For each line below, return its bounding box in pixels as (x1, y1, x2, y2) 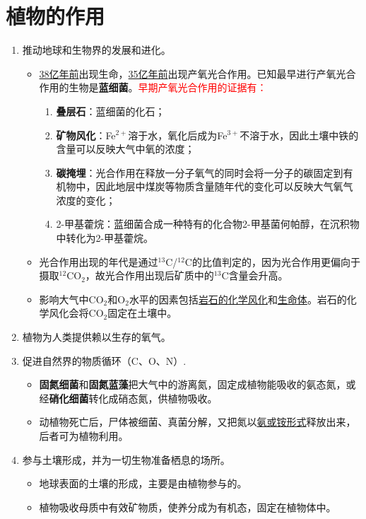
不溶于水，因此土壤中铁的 (240, 127, 359, 142)
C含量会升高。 (221, 268, 288, 283)
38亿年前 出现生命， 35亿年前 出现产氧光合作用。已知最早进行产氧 (39, 66, 336, 81)
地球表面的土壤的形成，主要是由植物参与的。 (39, 476, 247, 491)
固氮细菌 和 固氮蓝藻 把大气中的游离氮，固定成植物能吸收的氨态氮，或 (39, 377, 356, 392)
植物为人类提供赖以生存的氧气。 (22, 330, 171, 344)
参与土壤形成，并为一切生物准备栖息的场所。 (22, 452, 230, 467)
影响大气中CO (39, 291, 104, 306)
